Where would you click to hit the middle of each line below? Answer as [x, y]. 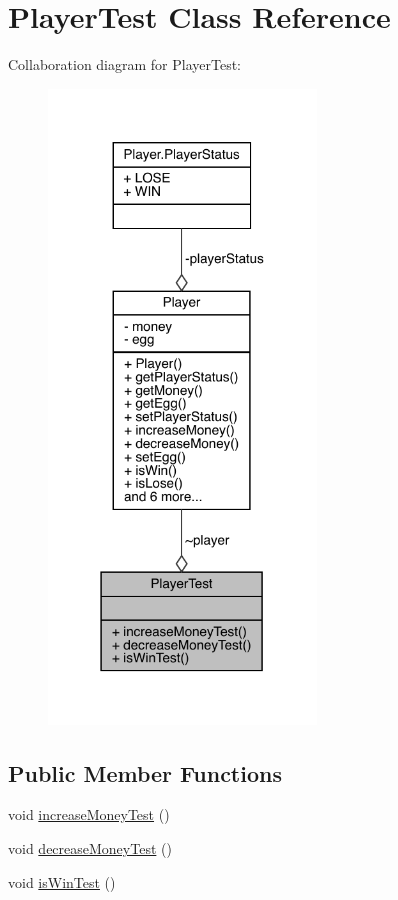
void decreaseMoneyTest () [90, 848]
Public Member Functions [145, 772]
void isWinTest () [62, 881]
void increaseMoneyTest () [89, 814]
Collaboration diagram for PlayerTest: [125, 64]
